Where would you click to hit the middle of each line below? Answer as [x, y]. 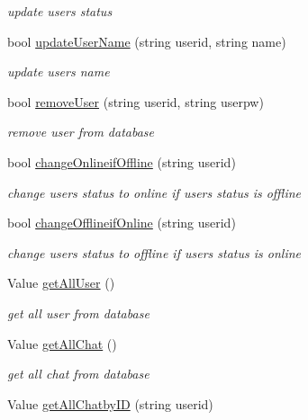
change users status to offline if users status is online [154, 252]
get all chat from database [78, 374]
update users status [60, 11]
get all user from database [78, 313]
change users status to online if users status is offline [154, 192]
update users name [59, 71]
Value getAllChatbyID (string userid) [110, 403]
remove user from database [81, 132]
